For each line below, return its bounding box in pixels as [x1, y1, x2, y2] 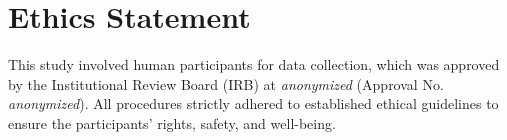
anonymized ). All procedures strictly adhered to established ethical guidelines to [8, 93, 499, 114]
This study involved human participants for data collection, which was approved [8, 54, 500, 75]
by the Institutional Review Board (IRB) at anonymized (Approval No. [8, 73, 444, 94]
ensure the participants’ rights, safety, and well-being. [8, 112, 336, 133]
